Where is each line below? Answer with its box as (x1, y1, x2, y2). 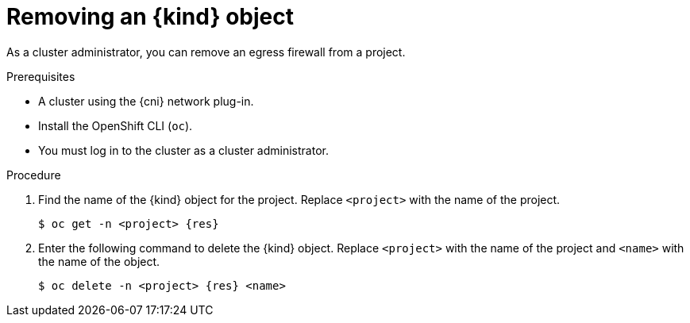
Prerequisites (6, 69, 75, 83)
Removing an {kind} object (6, 3, 295, 30)
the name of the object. (38, 254, 160, 268)
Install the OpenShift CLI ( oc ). (38, 118, 193, 133)
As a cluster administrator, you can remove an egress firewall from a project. (6, 44, 406, 59)
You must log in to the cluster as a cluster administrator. (38, 143, 329, 157)
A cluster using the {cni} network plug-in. (38, 94, 254, 108)
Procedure (6, 167, 61, 182)
